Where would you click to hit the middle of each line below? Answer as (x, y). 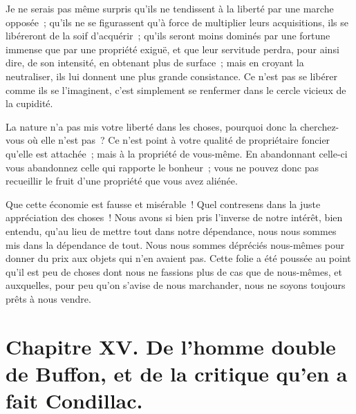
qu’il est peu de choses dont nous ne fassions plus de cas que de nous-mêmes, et (174, 271)
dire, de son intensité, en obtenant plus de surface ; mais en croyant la (155, 63)
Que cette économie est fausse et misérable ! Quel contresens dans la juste (163, 204)
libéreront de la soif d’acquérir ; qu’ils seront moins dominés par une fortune (168, 36)
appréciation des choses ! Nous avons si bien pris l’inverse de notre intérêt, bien (174, 217)
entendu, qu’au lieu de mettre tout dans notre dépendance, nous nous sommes (171, 230)
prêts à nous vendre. (48, 298)
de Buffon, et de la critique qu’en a (177, 373)
